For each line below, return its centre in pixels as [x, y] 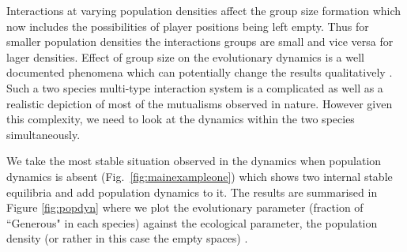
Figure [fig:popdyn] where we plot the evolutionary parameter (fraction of [185, 207]
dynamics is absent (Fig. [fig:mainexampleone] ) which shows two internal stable [200, 176]
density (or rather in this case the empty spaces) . [127, 238]
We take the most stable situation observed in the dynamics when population [194, 161]
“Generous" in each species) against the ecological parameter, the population [192, 222]
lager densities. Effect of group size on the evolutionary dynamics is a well [185, 56]
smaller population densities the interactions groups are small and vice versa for [200, 41]
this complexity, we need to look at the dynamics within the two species [181, 119]
